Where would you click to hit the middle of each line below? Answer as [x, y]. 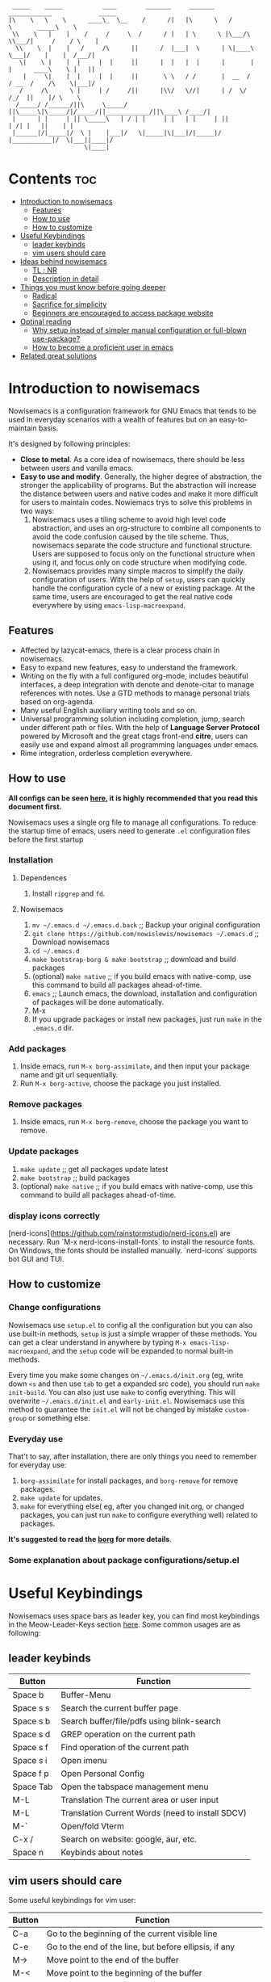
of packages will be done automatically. [98, 1001]
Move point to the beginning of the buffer [124, 1973]
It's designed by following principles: [69, 443]
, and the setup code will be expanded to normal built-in [141, 1350]
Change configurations [55, 1308]
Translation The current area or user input [140, 1799]
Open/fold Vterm [92, 1826]
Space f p [31, 1774]
